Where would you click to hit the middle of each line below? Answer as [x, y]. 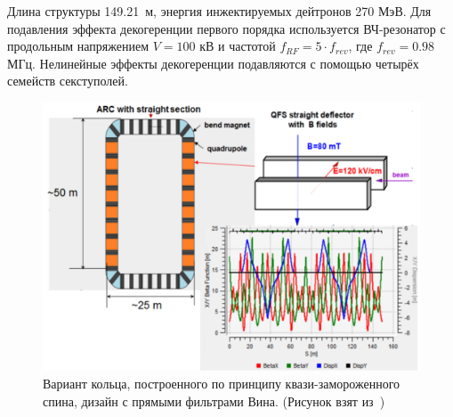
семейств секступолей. [68, 81]
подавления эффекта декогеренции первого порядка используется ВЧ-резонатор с [226, 28]
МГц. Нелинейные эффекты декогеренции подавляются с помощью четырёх [213, 63]
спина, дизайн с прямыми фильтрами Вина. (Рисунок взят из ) [214, 401]
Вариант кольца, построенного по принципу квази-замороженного [222, 383]
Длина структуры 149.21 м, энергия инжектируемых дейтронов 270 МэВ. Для [219, 11]
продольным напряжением [78, 46]
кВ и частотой [238, 46]
